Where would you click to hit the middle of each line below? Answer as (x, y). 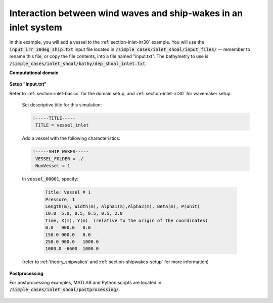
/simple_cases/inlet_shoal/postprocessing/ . (65, 289)
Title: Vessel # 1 (68, 192)
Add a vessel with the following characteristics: (71, 138)
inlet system (36, 27)
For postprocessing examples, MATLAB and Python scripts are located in (85, 283)
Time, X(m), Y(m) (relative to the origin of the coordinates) (127, 220)
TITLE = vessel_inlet (62, 125)
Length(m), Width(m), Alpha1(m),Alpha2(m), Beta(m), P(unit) (123, 206)
